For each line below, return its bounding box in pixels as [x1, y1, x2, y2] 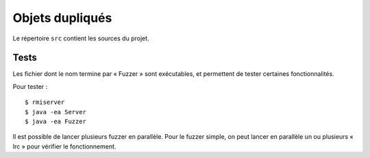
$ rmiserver [25, 98, 65, 106]
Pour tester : [12, 82, 48, 90]
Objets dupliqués [12, 10, 112, 25]
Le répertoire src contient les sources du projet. [12, 34, 150, 42]
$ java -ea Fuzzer [25, 118, 87, 126]
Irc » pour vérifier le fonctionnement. [12, 142, 116, 150]
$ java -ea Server [25, 108, 87, 116]
